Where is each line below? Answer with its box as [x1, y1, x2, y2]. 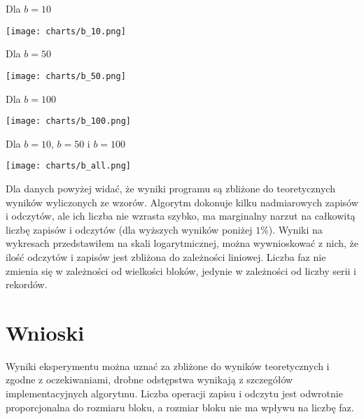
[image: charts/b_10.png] [6, 26, 126, 36]
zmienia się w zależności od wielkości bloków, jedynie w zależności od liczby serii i [6, 263, 356, 278]
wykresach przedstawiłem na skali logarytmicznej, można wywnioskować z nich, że [6, 236, 358, 250]
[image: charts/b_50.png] [6, 71, 126, 81]
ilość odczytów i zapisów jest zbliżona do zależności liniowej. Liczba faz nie [6, 249, 326, 264]
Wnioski [6, 318, 85, 346]
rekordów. [6, 277, 48, 292]
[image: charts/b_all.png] [6, 161, 131, 171]
